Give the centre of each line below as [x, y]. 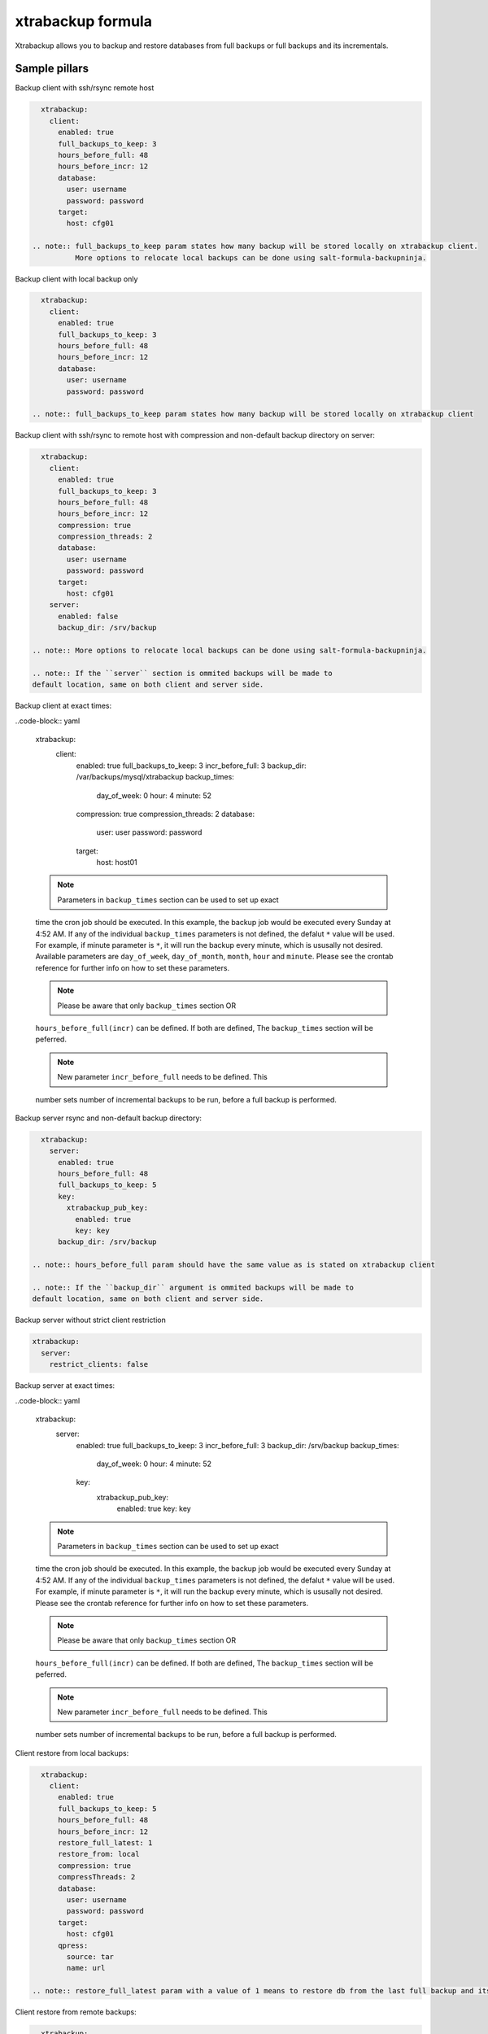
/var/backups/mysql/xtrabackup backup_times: [155, 777]
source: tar [90, 1956]
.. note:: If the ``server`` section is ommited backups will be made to [182, 673]
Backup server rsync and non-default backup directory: [109, 1118]
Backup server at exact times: [65, 1386]
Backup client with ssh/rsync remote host [85, 88]
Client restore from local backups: [72, 1752]
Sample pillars [52, 69]
